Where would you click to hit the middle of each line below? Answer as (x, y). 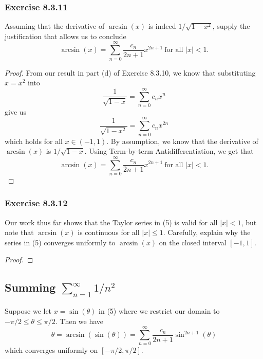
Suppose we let (28, 311)
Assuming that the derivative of (55, 26)
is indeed (162, 26)
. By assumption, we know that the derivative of (182, 141)
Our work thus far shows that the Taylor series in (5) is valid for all (111, 222)
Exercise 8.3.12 (36, 203)
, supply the (231, 26)
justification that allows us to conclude (65, 36)
